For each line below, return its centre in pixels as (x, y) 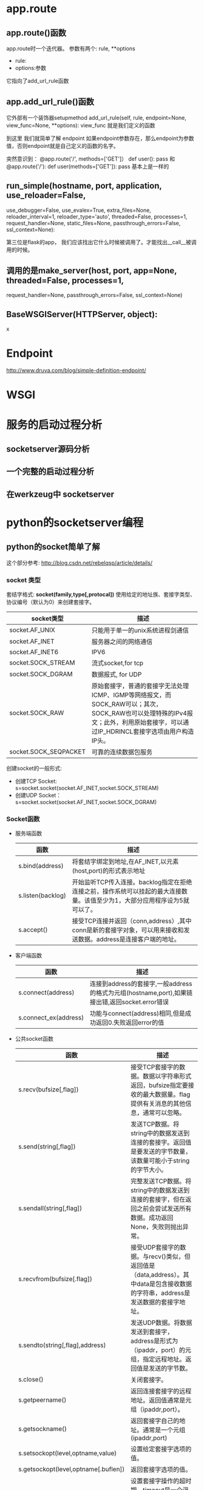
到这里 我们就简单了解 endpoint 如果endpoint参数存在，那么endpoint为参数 (100, 138)
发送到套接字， (152, 1332)
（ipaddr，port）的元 (161, 1350)
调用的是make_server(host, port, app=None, (92, 271)
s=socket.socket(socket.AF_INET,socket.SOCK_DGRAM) (86, 802)
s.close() (31, 1379)
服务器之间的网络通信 (122, 642)
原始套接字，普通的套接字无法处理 (140, 686)
